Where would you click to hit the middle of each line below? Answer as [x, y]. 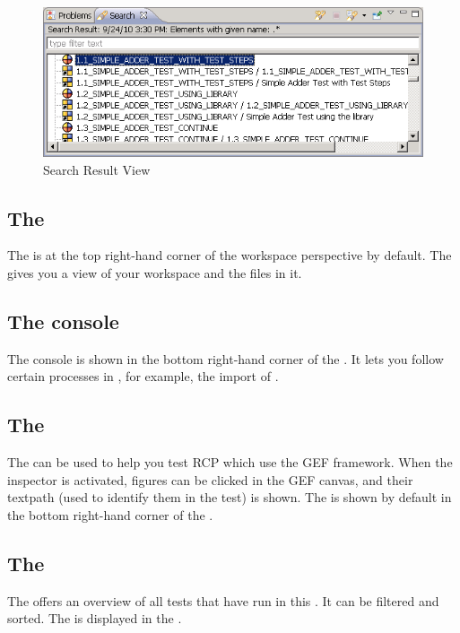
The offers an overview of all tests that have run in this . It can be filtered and [223, 600]
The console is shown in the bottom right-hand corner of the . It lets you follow [226, 358]
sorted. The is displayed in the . [95, 618]
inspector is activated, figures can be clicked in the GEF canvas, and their [210, 479]
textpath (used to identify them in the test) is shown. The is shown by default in [230, 497]
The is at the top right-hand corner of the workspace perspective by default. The [230, 255]
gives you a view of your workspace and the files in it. [155, 273]
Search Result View [97, 169]
